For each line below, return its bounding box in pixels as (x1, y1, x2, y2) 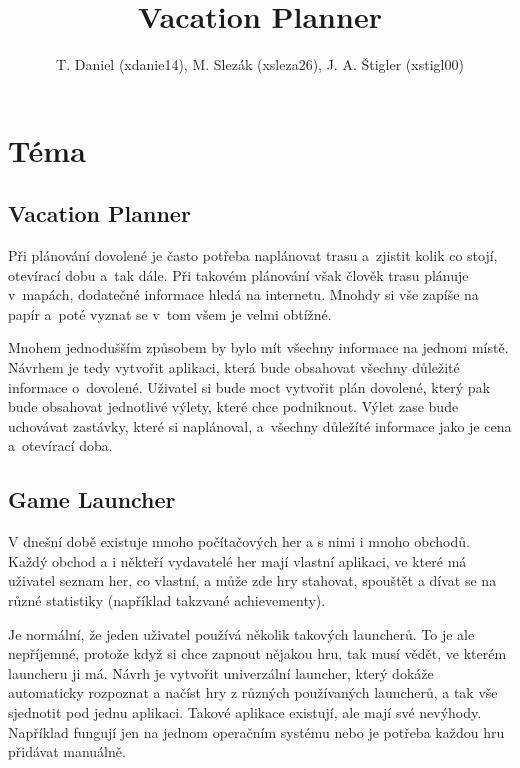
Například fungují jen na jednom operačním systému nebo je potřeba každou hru (8, 721, 505, 742)
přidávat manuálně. (8, 741, 126, 762)
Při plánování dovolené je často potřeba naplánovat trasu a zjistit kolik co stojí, (8, 245, 498, 266)
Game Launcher (8, 484, 176, 515)
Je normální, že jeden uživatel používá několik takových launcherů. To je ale (8, 623, 475, 644)
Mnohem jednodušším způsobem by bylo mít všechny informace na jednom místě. (8, 337, 509, 358)
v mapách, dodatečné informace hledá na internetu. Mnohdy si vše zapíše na (8, 284, 479, 305)
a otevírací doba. (8, 435, 113, 456)
